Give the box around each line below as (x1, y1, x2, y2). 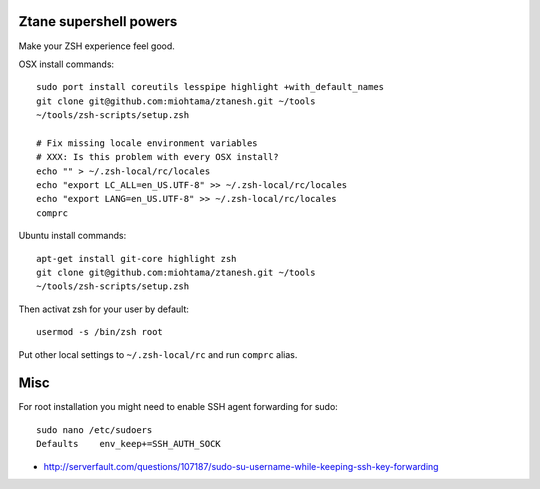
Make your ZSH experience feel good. (18, 40, 175, 52)
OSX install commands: (18, 58, 115, 70)
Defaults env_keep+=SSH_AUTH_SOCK (36, 438, 222, 450)
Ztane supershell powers (18, 13, 178, 30)
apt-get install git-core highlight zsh (36, 253, 237, 264)
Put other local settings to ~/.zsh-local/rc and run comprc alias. (18, 348, 298, 360)
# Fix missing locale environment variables (36, 137, 259, 149)
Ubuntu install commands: (18, 230, 127, 242)
